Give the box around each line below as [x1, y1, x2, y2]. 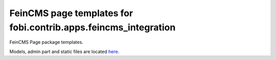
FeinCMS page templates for [9, 8, 133, 19]
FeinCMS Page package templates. [9, 39, 84, 45]
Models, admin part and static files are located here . [9, 48, 120, 54]
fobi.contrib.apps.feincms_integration [9, 22, 176, 33]
